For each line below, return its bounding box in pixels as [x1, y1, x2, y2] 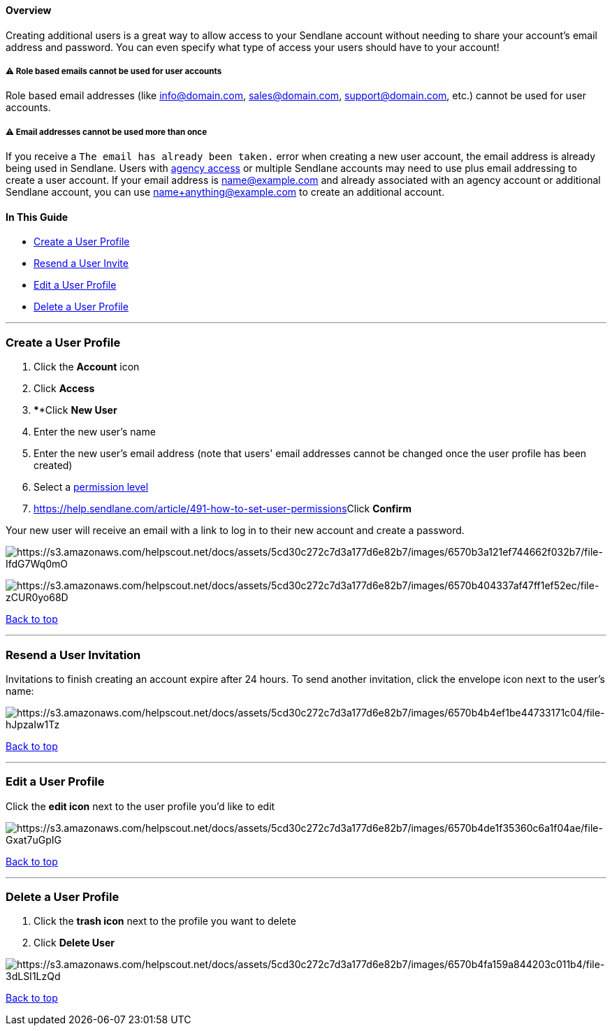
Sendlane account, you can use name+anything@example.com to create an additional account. [6, 186, 445, 199]
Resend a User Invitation [6, 647, 141, 662]
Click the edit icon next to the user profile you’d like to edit [6, 800, 275, 812]
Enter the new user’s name [34, 426, 156, 438]
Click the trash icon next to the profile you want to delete [34, 915, 296, 928]
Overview [6, 4, 52, 16]
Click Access [34, 382, 95, 395]
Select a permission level [34, 481, 149, 493]
